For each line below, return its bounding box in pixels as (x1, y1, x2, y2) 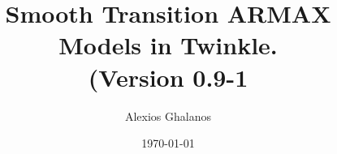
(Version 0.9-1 (88, 60, 248, 93)
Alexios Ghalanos (124, 107, 212, 124)
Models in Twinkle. (58, 28, 278, 62)
